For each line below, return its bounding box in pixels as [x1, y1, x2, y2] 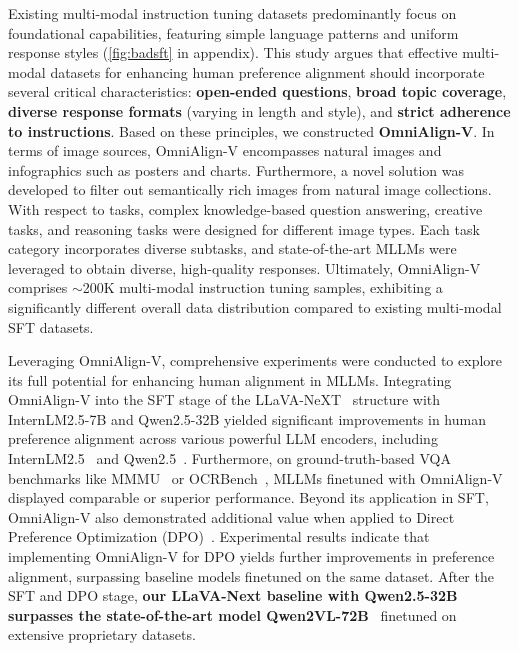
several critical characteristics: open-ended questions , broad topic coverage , [8, 81, 507, 102]
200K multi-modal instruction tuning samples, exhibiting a [82, 277, 443, 298]
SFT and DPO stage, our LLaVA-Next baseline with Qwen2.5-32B [8, 585, 458, 606]
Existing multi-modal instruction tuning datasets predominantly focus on [8, 3, 457, 23]
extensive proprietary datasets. [8, 624, 196, 645]
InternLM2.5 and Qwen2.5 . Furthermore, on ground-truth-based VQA [8, 448, 451, 469]
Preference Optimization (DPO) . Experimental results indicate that [8, 526, 430, 547]
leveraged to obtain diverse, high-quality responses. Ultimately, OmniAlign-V [8, 257, 481, 278]
